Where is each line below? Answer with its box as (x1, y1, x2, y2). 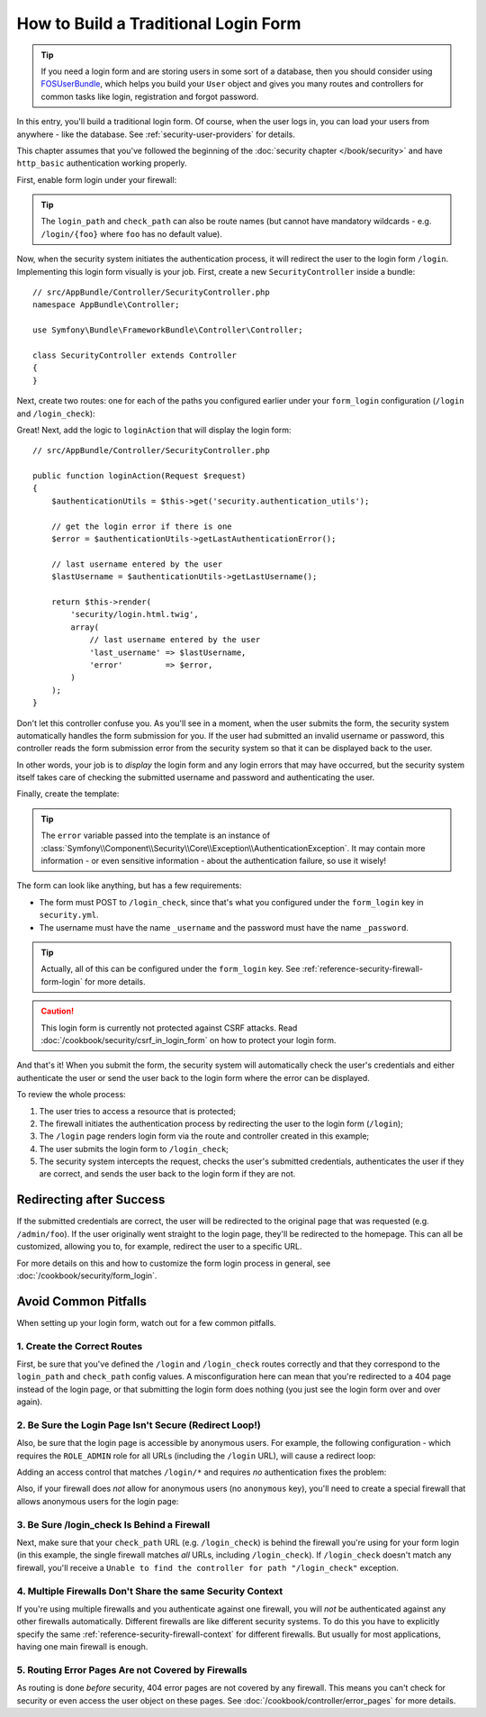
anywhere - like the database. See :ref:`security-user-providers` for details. (16, 129, 296, 140)
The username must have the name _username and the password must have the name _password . (39, 922, 409, 932)
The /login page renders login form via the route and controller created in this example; (39, 1131, 370, 1141)
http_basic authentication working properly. (16, 158, 188, 168)
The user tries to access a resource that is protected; (39, 1105, 236, 1116)
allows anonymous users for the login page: (16, 1495, 179, 1506)
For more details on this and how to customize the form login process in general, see (16, 1258, 331, 1268)
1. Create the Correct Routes (16, 1340, 143, 1352)
